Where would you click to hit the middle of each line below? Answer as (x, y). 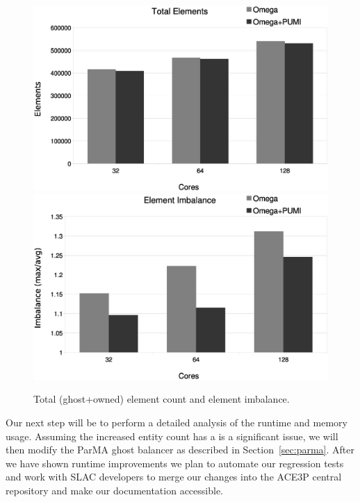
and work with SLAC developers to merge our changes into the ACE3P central (174, 477)
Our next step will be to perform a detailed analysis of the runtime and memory (177, 422)
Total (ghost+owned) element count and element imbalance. (162, 399)
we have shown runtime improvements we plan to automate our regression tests (175, 463)
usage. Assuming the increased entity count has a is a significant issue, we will (172, 436)
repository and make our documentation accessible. (115, 490)
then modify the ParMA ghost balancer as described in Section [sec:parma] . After (180, 450)
